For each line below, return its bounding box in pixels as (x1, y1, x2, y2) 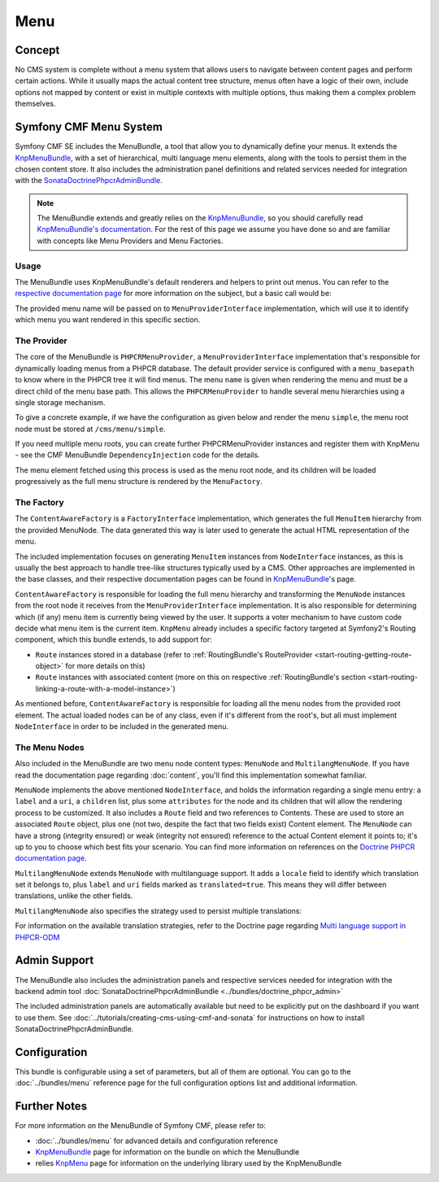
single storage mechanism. (15, 397, 106, 407)
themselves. (15, 98, 56, 109)
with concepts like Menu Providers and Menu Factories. (37, 236, 224, 246)
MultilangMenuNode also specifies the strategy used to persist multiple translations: (15, 905, 302, 915)
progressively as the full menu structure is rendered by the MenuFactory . (15, 477, 263, 486)
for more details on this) (65, 661, 146, 671)
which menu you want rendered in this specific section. (15, 315, 201, 325)
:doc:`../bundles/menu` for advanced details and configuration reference (35, 1136, 278, 1145)
